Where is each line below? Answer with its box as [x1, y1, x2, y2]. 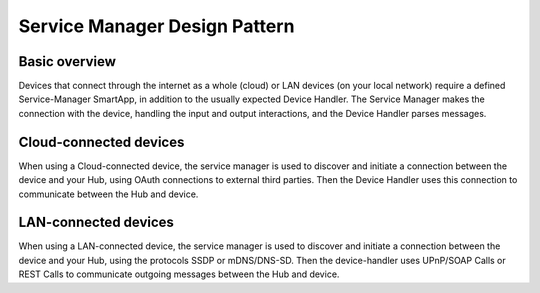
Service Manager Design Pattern [18, 15, 295, 37]
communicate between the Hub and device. [18, 188, 199, 200]
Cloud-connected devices [18, 133, 185, 150]
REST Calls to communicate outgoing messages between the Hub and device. [18, 268, 340, 280]
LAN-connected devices [18, 214, 175, 231]
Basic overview [18, 53, 117, 70]
